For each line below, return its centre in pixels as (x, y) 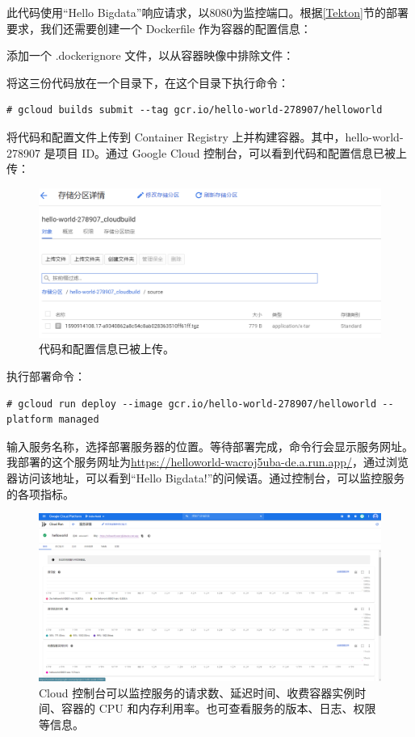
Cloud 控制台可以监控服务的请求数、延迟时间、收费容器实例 (197, 692)
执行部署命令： (46, 376)
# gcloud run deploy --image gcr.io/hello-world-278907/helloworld (192, 404)
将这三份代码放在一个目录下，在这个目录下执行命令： (148, 82)
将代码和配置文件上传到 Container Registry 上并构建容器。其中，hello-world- (205, 136)
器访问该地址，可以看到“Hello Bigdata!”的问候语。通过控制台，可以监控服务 (206, 478)
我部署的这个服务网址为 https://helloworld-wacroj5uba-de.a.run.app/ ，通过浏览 (208, 462)
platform (30, 420)
